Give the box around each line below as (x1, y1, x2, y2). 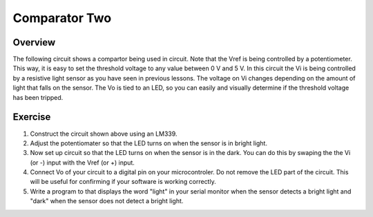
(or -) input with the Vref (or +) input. (30, 158, 135, 167)
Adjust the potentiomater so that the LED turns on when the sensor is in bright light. (30, 138, 267, 147)
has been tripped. (12, 93, 64, 101)
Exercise (12, 111, 51, 123)
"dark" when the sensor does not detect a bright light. (30, 197, 184, 205)
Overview (12, 37, 56, 48)
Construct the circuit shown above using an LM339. (30, 130, 178, 138)
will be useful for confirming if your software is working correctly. (30, 178, 217, 186)
